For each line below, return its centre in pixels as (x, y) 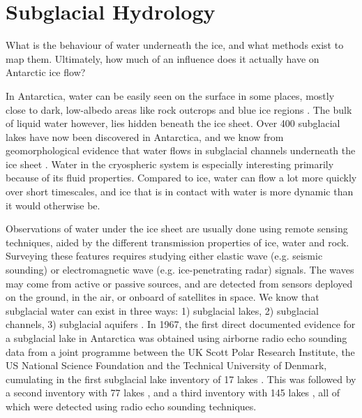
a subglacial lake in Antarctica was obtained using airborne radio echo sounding (176, 338)
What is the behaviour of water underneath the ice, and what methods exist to (175, 45)
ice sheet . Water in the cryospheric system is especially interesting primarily (170, 164)
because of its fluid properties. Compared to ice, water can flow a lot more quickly (181, 178)
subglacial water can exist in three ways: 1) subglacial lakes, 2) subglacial (162, 310)
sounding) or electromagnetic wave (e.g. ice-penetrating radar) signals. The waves (180, 270)
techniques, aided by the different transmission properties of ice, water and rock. (178, 242)
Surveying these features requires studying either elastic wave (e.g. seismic (164, 256)
